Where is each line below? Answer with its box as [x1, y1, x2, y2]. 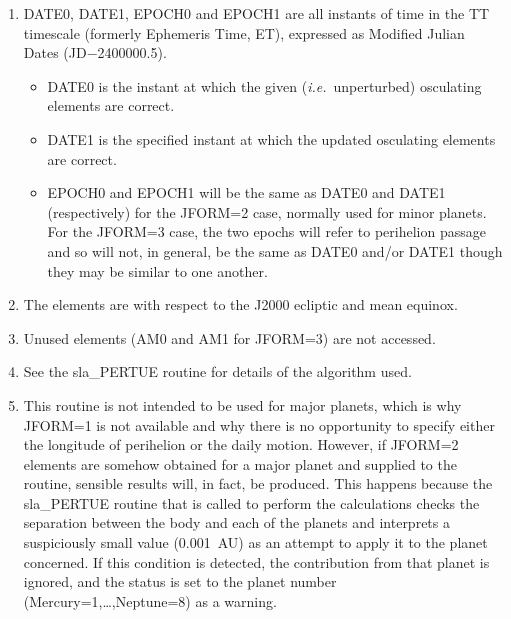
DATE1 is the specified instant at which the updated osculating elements [47, 128, 496, 149]
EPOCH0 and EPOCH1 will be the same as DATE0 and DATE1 [47, 182, 446, 203]
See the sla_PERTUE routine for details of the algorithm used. [23, 361, 412, 382]
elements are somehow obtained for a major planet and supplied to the [23, 453, 457, 474]
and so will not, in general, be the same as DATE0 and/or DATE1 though [47, 240, 503, 261]
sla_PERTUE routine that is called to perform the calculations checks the [23, 492, 480, 513]
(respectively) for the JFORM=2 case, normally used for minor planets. [47, 201, 487, 222]
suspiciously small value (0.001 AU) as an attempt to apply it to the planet [23, 532, 488, 553]
